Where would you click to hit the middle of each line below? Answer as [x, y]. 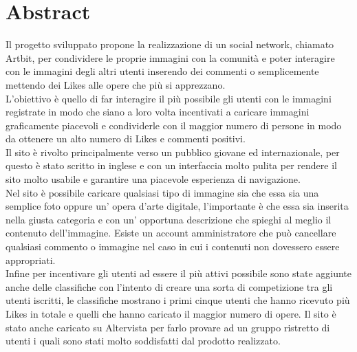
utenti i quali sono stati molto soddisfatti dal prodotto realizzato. [143, 341]
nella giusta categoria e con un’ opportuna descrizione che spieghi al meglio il [169, 219]
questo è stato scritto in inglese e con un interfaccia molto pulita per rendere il [171, 165]
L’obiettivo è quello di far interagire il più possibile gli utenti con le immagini [169, 98]
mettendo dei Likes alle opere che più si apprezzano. [116, 84]
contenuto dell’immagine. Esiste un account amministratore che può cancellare [171, 233]
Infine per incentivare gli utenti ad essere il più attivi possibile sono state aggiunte [179, 273]
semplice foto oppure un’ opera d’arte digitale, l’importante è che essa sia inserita [177, 206]
